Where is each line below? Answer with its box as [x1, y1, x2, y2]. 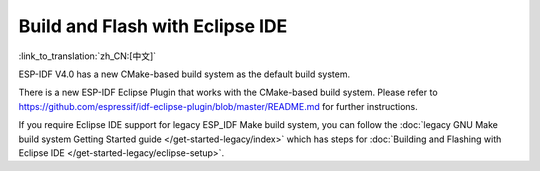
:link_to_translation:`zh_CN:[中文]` [18, 50, 157, 62]
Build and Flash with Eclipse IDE [18, 15, 288, 37]
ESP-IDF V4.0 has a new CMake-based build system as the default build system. [18, 68, 350, 80]
